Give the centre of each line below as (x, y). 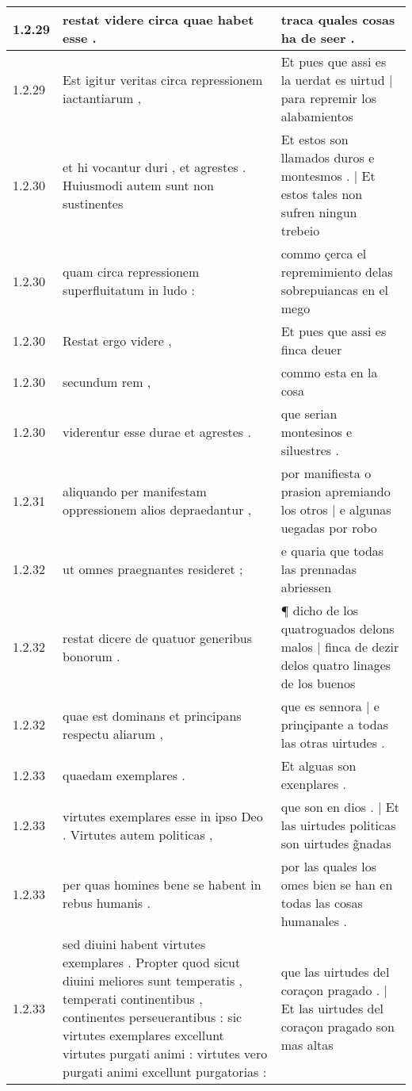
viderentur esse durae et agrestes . (157, 432)
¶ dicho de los (320, 610)
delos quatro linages (336, 665)
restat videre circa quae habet (158, 19)
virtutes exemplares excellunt (143, 1035)
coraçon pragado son (338, 1026)
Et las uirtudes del (332, 1008)
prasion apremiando (336, 491)
